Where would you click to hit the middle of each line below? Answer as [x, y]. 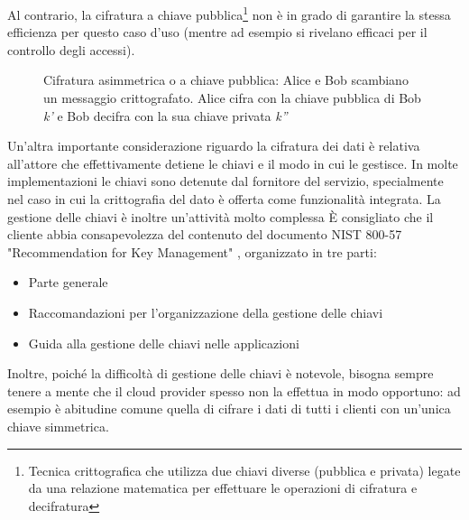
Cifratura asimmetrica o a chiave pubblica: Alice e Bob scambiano [226, 80]
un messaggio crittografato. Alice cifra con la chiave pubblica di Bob [232, 98]
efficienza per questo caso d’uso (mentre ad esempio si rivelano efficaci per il [217, 32]
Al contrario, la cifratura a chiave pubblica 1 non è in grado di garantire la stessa [229, 13]
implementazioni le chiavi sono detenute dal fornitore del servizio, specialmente [225, 181]
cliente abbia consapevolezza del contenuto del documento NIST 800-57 [205, 234]
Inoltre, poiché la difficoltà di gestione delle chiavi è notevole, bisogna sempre [221, 373]
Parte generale [68, 282]
